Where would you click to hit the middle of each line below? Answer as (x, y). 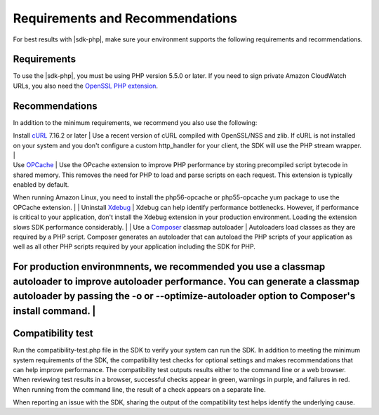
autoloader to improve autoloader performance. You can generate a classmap (186, 281)
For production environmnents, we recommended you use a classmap (169, 267)
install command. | (54, 311)
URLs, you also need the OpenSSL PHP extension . (85, 86)
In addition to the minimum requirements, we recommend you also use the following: (135, 122)
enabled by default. (41, 185)
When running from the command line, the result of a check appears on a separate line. (139, 389)
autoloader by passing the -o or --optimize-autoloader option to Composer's (184, 296)
